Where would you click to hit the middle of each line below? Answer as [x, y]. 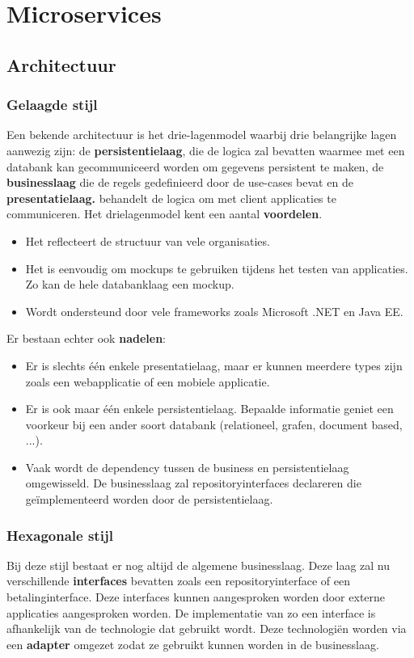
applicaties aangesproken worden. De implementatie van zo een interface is [191, 612]
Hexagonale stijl [60, 535]
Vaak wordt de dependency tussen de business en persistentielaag [187, 467]
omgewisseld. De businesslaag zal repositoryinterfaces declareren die [193, 483]
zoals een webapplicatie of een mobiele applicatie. [148, 381]
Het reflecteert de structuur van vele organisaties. [148, 240]
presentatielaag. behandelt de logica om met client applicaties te [171, 198]
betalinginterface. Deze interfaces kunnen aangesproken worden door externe [196, 597]
